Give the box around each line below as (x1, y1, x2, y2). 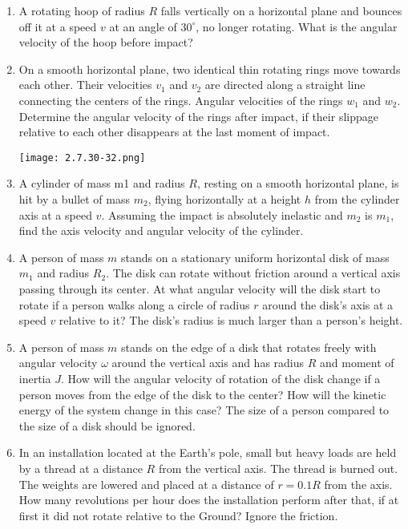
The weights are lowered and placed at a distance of (18, 475, 274, 492)
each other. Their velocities (18, 76, 152, 93)
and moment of (320, 354, 394, 371)
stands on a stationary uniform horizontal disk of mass (121, 248, 390, 265)
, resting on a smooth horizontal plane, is (196, 175, 399, 192)
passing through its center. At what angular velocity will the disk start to (18, 280, 381, 297)
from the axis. (324, 475, 393, 492)
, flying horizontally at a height (147, 191, 301, 207)
